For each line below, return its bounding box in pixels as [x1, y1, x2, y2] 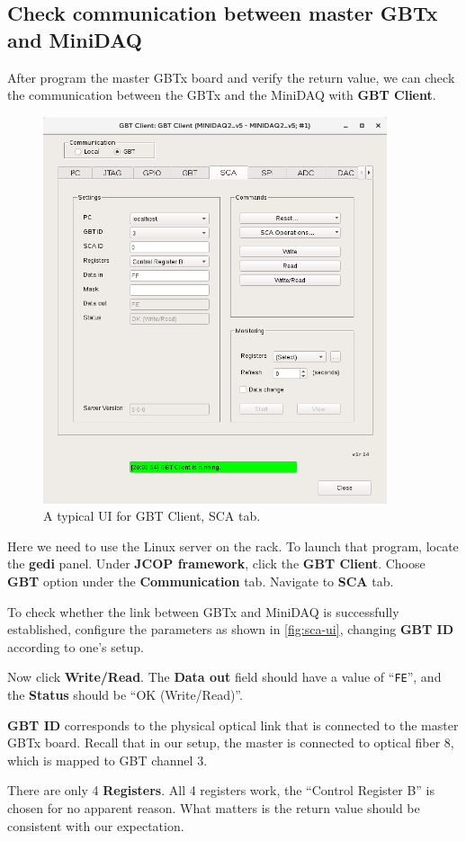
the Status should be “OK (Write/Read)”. [7, 685, 243, 703]
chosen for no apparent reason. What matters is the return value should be [7, 798, 420, 817]
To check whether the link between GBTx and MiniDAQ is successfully [7, 602, 399, 621]
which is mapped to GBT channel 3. [7, 750, 208, 769]
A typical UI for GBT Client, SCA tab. [43, 506, 261, 525]
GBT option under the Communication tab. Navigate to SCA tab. [7, 571, 394, 590]
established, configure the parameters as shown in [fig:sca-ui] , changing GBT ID [7, 620, 454, 639]
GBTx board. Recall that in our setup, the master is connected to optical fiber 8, [7, 733, 454, 752]
